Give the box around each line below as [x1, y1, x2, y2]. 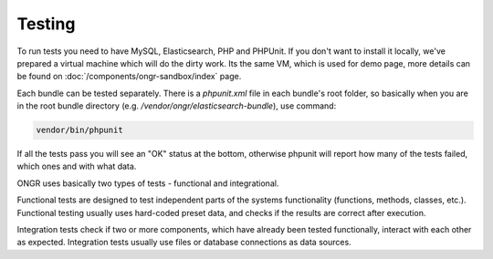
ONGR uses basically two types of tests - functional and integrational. [16, 178, 279, 189]
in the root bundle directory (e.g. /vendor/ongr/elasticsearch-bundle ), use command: [16, 100, 337, 111]
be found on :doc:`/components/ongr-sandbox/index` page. [16, 71, 242, 82]
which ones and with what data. [16, 161, 137, 172]
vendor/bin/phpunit [36, 125, 123, 136]
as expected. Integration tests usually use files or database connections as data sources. [16, 237, 351, 248]
